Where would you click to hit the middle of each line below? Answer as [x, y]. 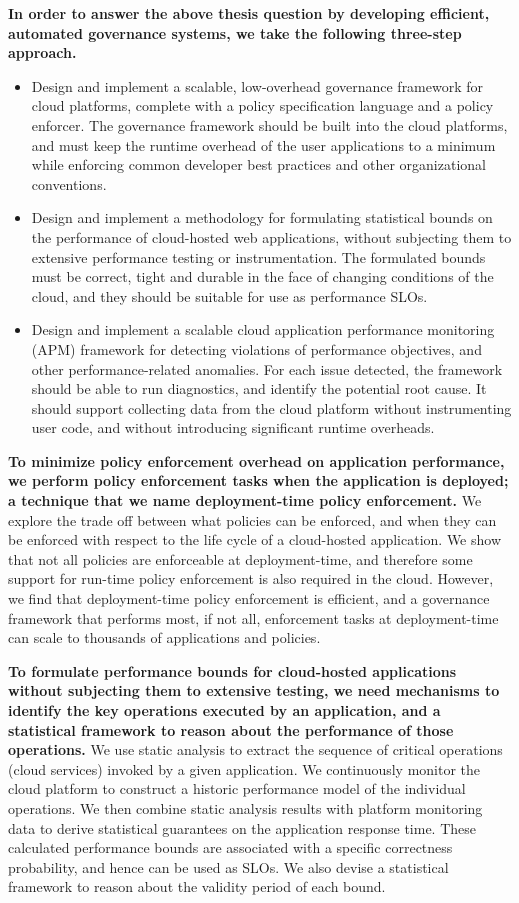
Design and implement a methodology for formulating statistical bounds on [262, 217]
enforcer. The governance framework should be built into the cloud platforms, [269, 124]
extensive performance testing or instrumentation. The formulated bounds [258, 256]
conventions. [69, 183]
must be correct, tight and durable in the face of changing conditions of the [262, 276]
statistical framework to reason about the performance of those [231, 729]
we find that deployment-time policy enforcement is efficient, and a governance [249, 598]
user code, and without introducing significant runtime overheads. [233, 427]
